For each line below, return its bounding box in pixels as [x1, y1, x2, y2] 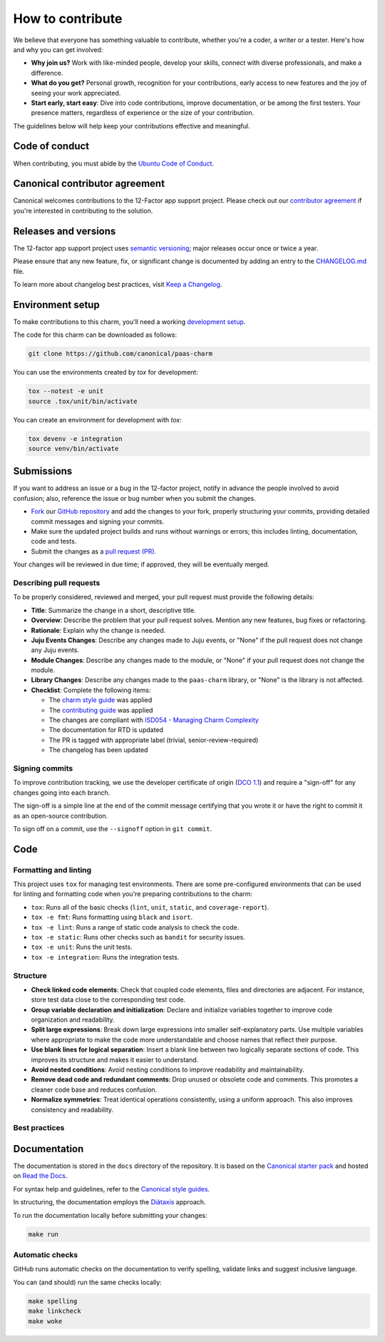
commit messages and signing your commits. [31, 517, 165, 526]
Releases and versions [13, 225, 116, 237]
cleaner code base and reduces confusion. [31, 1085, 158, 1094]
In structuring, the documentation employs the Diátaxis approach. [13, 1198, 206, 1206]
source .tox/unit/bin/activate [28, 397, 138, 405]
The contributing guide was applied [48, 706, 153, 714]
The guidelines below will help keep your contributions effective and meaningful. [13, 121, 250, 130]
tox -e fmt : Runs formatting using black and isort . [31, 913, 193, 922]
